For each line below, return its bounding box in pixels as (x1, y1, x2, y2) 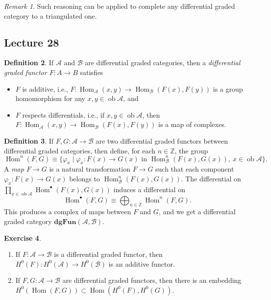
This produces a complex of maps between (4, 206, 131, 217)
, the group (174, 145, 208, 155)
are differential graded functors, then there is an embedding (62, 275, 242, 285)
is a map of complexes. (158, 119, 226, 129)
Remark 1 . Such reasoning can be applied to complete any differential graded (4, 1, 235, 11)
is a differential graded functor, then (54, 249, 163, 259)
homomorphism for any (15, 93, 85, 103)
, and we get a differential (158, 206, 236, 217)
